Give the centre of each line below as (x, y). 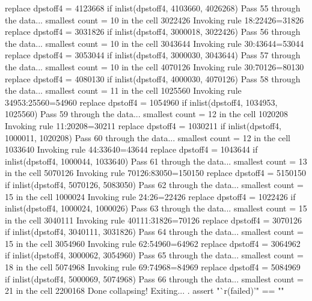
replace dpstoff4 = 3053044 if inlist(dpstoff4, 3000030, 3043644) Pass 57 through (153, 55)
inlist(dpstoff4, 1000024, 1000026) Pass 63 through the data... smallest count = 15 (156, 208)
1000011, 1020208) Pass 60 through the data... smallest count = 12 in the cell (148, 137)
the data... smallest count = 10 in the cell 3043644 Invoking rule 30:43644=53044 (154, 43)
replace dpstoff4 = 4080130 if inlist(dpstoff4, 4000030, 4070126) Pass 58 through (153, 78)
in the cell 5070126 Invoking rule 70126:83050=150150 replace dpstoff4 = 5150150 (156, 173)
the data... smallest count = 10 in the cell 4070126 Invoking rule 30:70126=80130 (154, 66)
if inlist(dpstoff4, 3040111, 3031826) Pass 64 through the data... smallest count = (154, 232)
